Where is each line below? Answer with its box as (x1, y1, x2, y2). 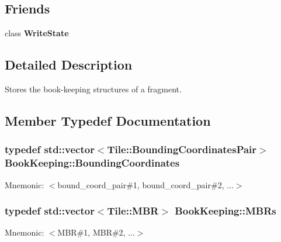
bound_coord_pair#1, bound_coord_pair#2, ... (57, 178, 234, 191)
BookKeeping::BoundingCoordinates (5, 155, 180, 170)
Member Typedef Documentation (5, 111, 211, 129)
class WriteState (5, 27, 69, 39)
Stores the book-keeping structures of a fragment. (5, 83, 182, 95)
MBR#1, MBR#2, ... (57, 226, 135, 238)
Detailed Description (5, 56, 133, 74)
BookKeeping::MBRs (175, 203, 276, 218)
